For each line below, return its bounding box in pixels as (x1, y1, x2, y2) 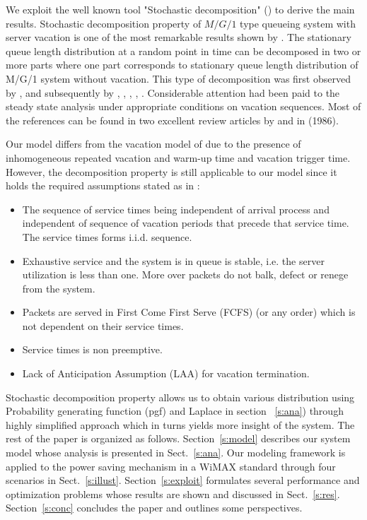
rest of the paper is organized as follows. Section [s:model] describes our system (6, 431, 351, 446)
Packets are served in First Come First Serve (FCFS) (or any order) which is (22, 305, 356, 319)
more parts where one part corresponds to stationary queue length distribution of (6, 57, 359, 72)
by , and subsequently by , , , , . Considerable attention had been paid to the (6, 85, 340, 100)
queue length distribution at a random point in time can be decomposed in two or (6, 43, 361, 58)
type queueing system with (240, 16, 356, 30)
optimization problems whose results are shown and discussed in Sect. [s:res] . (6, 486, 340, 501)
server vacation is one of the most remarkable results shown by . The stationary (6, 30, 351, 45)
